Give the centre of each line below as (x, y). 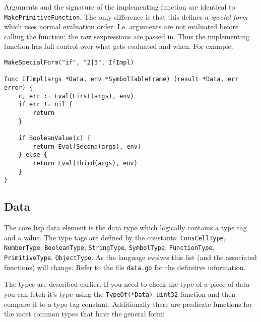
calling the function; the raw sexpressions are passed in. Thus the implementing (127, 36)
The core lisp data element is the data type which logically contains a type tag (125, 228)
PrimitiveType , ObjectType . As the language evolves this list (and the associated (130, 257)
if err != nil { (46, 105)
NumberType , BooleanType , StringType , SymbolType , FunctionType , (109, 247)
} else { (33, 155)
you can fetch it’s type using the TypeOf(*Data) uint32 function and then (120, 294)
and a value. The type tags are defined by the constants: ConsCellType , (115, 237)
